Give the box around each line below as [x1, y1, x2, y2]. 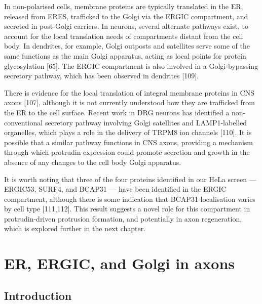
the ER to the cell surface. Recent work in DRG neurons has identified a [4, 107, 230, 117]
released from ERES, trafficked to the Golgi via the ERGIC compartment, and [4, 11, 248, 21]
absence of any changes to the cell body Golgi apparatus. [4, 156, 181, 167]
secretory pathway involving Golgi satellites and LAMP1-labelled [45, 117, 247, 127]
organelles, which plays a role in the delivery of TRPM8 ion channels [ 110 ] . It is [4, 127, 252, 138]
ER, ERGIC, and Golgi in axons [4, 253, 235, 274]
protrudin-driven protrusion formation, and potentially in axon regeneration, [4, 213, 242, 224]
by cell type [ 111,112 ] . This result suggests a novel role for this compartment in [4, 203, 250, 214]
